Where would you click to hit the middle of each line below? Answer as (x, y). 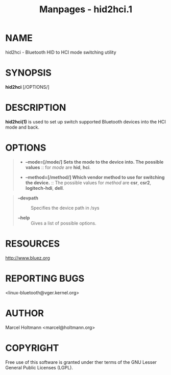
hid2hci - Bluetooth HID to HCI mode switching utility (61, 52)
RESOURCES (33, 244)
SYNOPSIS (29, 73)
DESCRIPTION (36, 108)
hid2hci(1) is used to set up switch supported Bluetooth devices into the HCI (86, 121)
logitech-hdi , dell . (45, 188)
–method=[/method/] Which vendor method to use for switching (95, 177)
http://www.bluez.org (28, 258)
